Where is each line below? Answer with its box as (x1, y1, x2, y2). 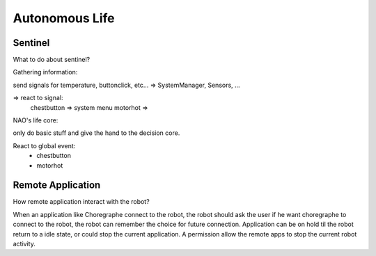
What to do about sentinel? (13, 56, 91, 64)
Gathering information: (13, 68, 78, 77)
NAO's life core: (13, 116, 58, 125)
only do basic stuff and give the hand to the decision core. (13, 129, 180, 137)
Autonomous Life (13, 10, 115, 26)
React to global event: (13, 141, 76, 150)
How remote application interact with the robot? (13, 198, 150, 206)
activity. (13, 240, 36, 248)
